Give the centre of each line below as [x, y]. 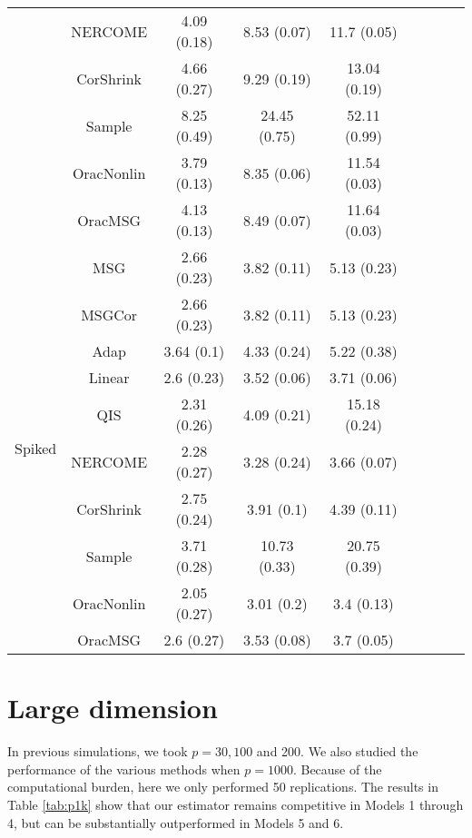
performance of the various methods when [124, 769]
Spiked [36, 448]
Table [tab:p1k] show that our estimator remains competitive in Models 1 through [236, 804]
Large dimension [113, 708]
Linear [109, 377]
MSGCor [109, 314]
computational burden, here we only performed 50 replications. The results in [223, 787]
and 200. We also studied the [337, 751]
